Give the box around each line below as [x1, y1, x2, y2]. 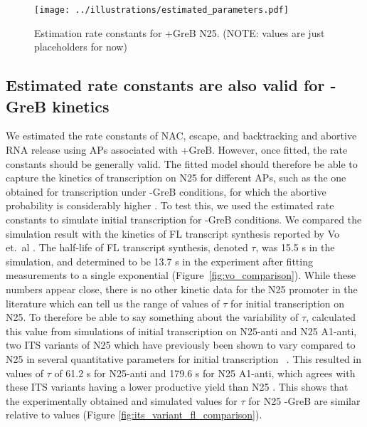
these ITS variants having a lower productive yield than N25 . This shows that [6, 379, 349, 394]
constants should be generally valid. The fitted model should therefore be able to [6, 156, 358, 171]
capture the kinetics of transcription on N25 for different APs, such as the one [6, 170, 346, 185]
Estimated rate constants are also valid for [6, 74, 325, 96]
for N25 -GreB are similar [248, 393, 361, 408]
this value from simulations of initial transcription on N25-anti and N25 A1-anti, [6, 323, 357, 338]
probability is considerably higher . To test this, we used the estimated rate [6, 198, 334, 213]
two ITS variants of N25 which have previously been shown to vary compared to [6, 337, 356, 352]
